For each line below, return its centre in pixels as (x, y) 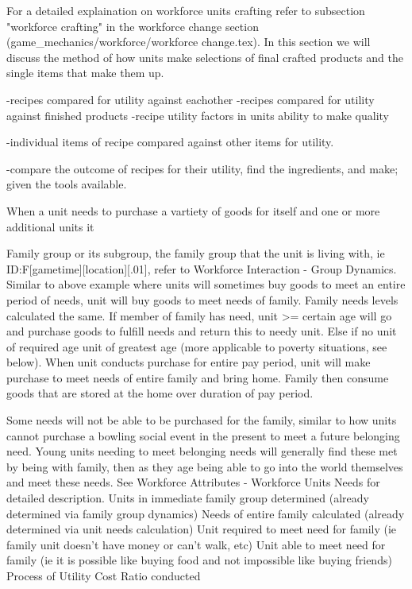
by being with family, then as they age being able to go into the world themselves (205, 466)
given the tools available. (67, 184)
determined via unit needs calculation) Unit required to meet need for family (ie (202, 529)
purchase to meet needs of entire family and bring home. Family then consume (198, 377)
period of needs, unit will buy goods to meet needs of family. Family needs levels (202, 299)
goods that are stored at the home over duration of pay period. (160, 393)
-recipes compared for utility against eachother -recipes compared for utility (191, 99)
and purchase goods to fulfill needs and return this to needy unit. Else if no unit (202, 331)
